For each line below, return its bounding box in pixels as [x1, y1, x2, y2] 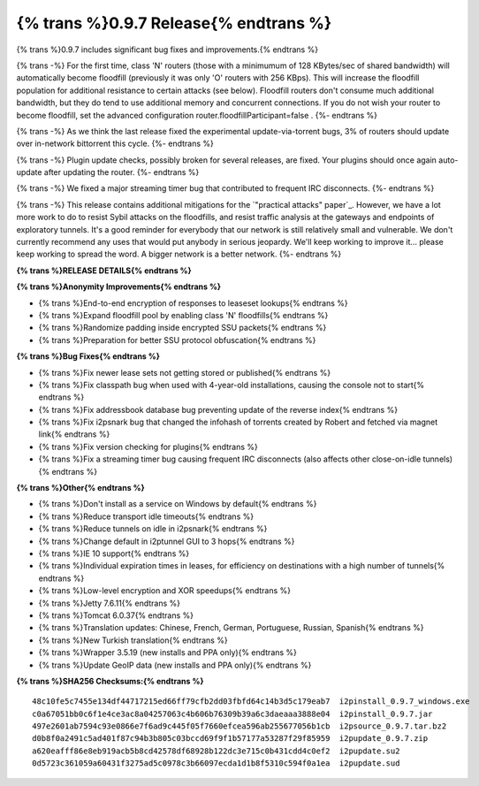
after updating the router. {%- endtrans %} [43, 167, 200, 178]
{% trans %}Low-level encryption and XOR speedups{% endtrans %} [38, 585, 292, 596]
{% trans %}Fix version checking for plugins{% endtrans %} [38, 441, 258, 452]
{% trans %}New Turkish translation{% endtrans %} [38, 635, 229, 645]
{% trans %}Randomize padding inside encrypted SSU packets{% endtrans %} [38, 323, 327, 333]
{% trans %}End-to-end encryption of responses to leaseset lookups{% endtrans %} [38, 297, 348, 309]
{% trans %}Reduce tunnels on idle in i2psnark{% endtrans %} [38, 523, 268, 534]
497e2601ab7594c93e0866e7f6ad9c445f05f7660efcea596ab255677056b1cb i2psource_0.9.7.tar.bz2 [32, 721, 447, 731]
